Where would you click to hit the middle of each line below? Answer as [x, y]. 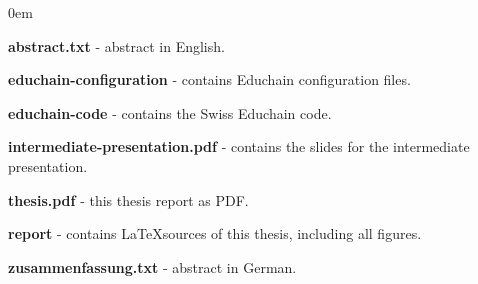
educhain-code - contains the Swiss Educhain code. [170, 112]
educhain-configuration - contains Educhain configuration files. [209, 79]
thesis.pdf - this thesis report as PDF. [128, 199]
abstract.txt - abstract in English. [116, 45]
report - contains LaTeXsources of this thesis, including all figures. [215, 233]
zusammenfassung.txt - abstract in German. [152, 266]
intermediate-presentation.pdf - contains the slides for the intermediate [239, 146]
